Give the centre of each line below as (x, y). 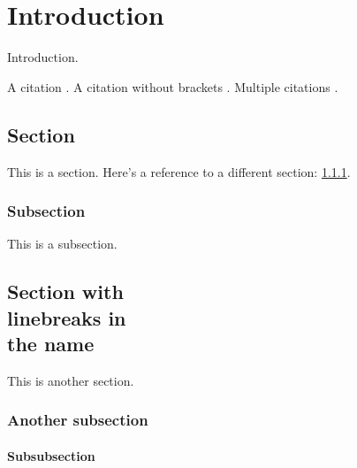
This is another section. (71, 380)
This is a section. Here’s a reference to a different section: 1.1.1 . (179, 171)
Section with (65, 292)
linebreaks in (67, 317)
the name (51, 344)
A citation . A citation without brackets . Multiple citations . (173, 86)
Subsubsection (51, 455)
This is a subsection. (62, 244)
